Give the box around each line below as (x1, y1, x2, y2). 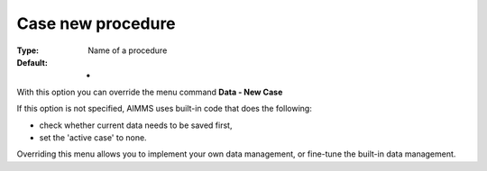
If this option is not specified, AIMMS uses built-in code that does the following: (16, 103, 313, 114)
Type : (16, 45, 40, 56)
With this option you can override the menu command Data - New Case (16, 86, 283, 97)
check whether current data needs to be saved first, (39, 120, 233, 130)
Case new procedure (16, 13, 176, 33)
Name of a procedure (87, 45, 168, 56)
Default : (16, 57, 49, 67)
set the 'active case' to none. (39, 131, 148, 143)
